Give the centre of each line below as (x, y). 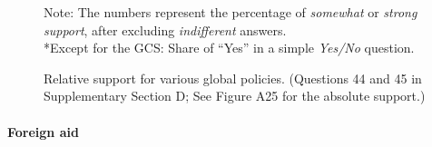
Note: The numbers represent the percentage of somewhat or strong (231, 12)
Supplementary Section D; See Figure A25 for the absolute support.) (235, 96)
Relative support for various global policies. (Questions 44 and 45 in (233, 78)
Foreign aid (43, 131)
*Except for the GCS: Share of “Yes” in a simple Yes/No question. (229, 48)
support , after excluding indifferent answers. (165, 29)
